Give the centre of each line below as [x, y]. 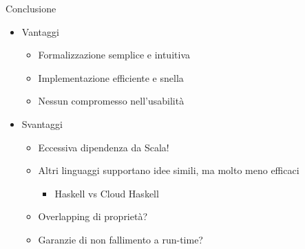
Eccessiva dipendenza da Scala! [104, 147]
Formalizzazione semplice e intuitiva [114, 55]
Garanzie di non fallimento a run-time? [120, 239]
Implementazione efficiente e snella [111, 77]
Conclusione [31, 8]
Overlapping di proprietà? [93, 216]
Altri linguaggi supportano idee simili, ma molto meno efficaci [169, 170]
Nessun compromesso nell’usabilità [111, 101]
